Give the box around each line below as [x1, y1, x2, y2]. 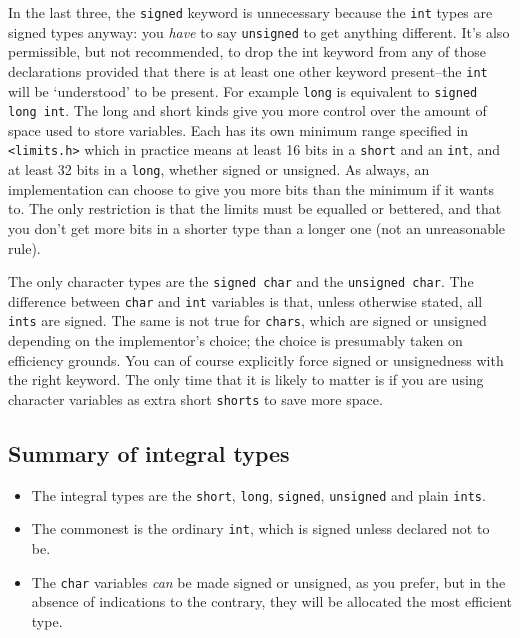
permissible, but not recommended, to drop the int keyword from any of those [8, 41, 486, 62]
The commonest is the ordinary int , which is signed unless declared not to [31, 518, 490, 539]
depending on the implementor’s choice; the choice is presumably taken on [8, 330, 463, 351]
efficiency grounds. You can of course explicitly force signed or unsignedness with [8, 349, 504, 370]
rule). [8, 237, 41, 258]
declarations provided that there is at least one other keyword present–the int [8, 60, 488, 81]
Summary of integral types [8, 437, 290, 468]
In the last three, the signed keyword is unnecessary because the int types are [8, 2, 493, 22]
